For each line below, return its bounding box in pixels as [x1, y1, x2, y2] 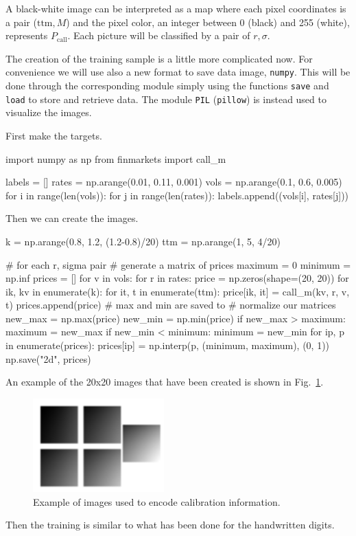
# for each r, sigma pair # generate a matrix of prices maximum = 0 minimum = [5, 257, 351, 271]
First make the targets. [5, 128, 102, 142]
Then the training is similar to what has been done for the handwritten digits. [5, 517, 335, 532]
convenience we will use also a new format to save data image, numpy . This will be [5, 65, 351, 79]
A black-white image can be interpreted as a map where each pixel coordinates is [5, 1, 346, 15]
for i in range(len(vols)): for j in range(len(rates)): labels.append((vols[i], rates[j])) [5, 188, 349, 202]
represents [5, 28, 48, 43]
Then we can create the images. [5, 211, 139, 225]
